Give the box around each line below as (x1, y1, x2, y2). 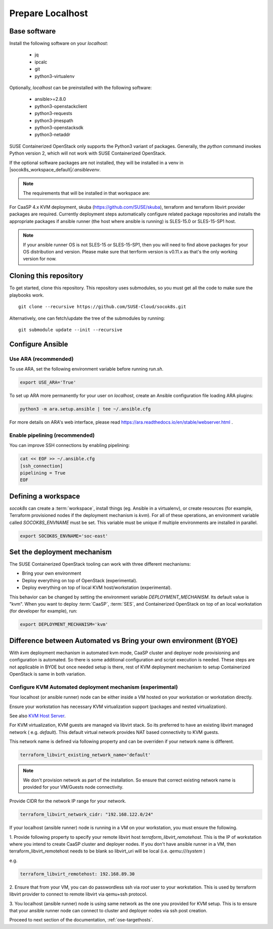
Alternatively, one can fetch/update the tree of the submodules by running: (9, 315, 165, 321)
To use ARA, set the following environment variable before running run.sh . (9, 366, 164, 372)
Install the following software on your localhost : (9, 41, 108, 47)
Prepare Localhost (9, 8, 88, 19)
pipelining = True (20, 470, 66, 476)
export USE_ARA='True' (20, 380, 76, 385)
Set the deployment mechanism (9, 547, 112, 556)
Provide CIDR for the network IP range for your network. (9, 798, 126, 804)
